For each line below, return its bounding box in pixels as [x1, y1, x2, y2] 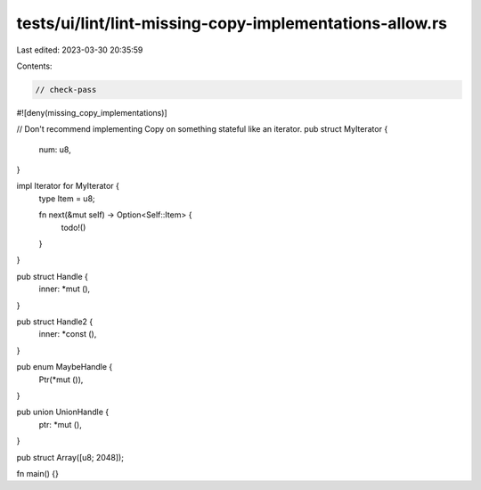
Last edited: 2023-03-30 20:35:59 [16, 45, 143, 55]
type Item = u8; [38, 192, 95, 204]
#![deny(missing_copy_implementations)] [16, 107, 168, 118]
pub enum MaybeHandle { [16, 362, 113, 372]
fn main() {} [16, 468, 60, 478]
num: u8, [38, 143, 71, 155]
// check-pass [35, 85, 97, 94]
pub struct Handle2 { [16, 316, 94, 327]
